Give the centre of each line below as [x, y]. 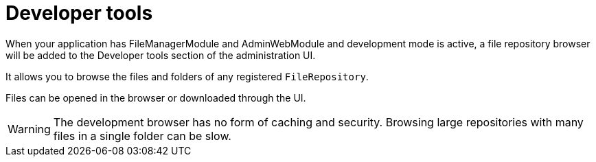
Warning [29, 129]
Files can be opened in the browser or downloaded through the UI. [156, 97]
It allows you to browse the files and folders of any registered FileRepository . [187, 76]
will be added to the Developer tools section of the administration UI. [161, 55]
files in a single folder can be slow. [142, 136]
